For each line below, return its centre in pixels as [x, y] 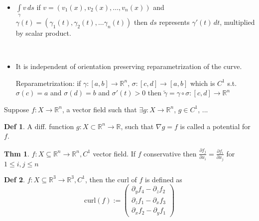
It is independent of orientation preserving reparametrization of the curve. [129, 66]
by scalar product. [43, 33]
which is [202, 83]
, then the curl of [111, 179]
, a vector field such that [99, 109]
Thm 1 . [17, 153]
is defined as [164, 179]
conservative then [170, 153]
